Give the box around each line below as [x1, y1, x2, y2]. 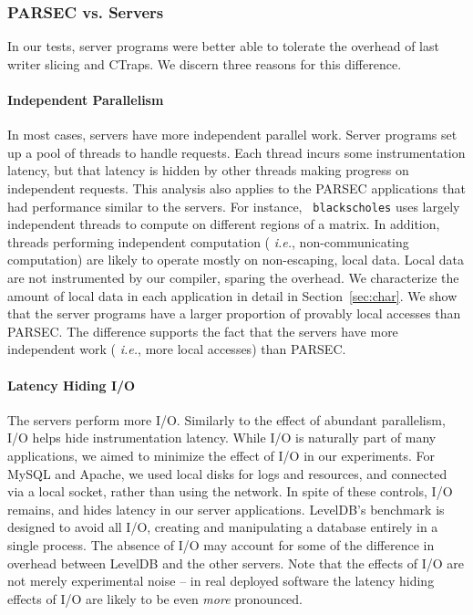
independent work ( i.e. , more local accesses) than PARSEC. [7, 339, 346, 359]
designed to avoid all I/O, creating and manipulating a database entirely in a [7, 517, 438, 537]
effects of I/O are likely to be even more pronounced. [7, 589, 303, 608]
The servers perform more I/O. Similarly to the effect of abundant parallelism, [7, 410, 446, 429]
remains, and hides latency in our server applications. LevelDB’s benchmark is [7, 499, 445, 518]
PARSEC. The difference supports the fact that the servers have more [7, 321, 398, 340]
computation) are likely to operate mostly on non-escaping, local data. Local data [7, 250, 464, 269]
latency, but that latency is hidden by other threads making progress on [7, 161, 409, 180]
